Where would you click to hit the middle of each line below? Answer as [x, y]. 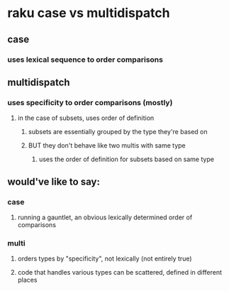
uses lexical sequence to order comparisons [85, 60]
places [27, 280]
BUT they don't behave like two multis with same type [107, 145]
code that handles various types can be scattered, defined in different [119, 273]
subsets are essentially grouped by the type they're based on [118, 132]
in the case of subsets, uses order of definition [86, 118]
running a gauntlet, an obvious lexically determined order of [105, 217]
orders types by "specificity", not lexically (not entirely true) [105, 259]
